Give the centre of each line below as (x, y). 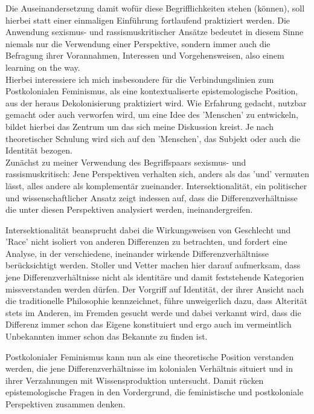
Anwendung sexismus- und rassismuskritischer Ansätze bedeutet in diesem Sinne (155, 32)
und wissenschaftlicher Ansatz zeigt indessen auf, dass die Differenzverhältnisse (152, 197)
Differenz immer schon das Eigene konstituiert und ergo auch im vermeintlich (149, 324)
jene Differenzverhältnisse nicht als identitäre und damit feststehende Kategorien (155, 277)
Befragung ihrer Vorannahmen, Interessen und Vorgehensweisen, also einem (145, 55)
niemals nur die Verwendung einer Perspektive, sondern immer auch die (138, 43)
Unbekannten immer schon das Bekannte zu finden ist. (107, 336)
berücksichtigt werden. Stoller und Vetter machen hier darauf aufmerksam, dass (153, 265)
